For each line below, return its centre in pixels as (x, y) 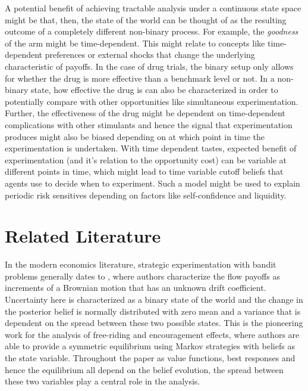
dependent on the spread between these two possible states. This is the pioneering (154, 323)
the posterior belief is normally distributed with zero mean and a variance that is (153, 311)
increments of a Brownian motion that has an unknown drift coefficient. (136, 288)
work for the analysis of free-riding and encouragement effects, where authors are (152, 334)
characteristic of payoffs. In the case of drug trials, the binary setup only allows (149, 66)
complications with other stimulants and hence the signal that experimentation (149, 124)
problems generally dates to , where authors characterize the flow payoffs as (142, 276)
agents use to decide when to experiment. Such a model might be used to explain (153, 183)
